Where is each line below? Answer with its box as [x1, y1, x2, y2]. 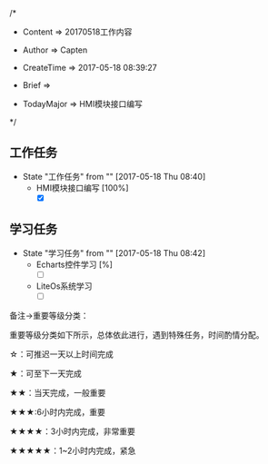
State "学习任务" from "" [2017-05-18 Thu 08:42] [22, 247, 206, 258]
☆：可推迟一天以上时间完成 [9, 349, 114, 360]
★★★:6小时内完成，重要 [9, 406, 106, 417]
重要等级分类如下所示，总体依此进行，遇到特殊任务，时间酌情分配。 [9, 329, 264, 340]
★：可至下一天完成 [9, 368, 82, 379]
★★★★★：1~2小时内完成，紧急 [9, 445, 136, 456]
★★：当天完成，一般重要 [9, 387, 106, 398]
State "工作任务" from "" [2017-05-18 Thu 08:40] [22, 171, 206, 182]
